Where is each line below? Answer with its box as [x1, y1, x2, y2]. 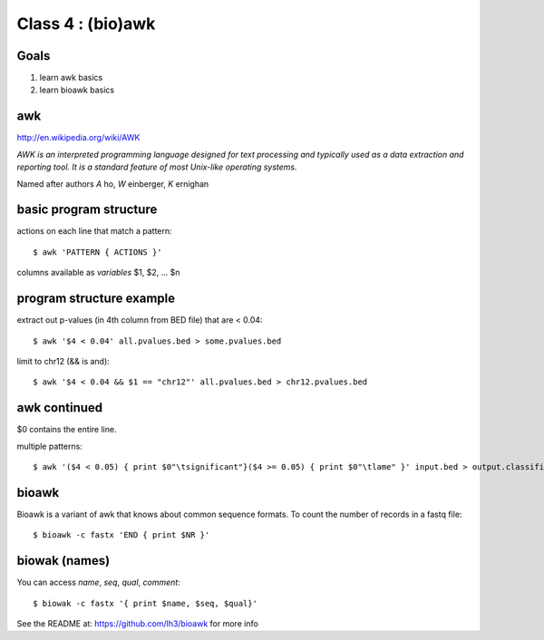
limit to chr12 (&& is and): [16, 355, 111, 366]
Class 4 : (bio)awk [16, 14, 156, 34]
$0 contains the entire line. [16, 424, 117, 435]
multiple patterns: [16, 441, 83, 451]
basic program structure [16, 202, 158, 218]
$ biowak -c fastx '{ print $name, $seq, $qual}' [33, 598, 258, 608]
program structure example [16, 291, 176, 306]
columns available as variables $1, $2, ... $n [16, 267, 180, 278]
